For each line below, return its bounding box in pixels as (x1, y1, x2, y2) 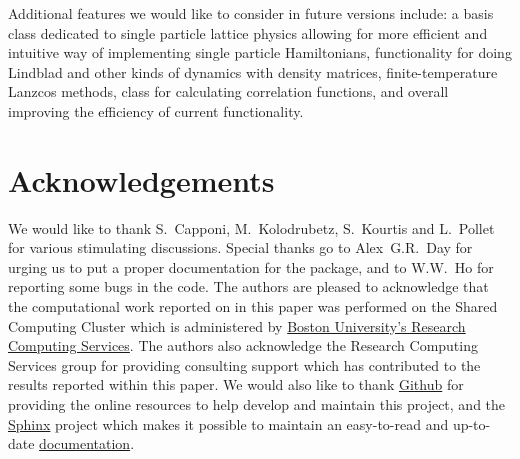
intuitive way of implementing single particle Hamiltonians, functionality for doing (8, 42, 512, 63)
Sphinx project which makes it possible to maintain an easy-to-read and (8, 413, 449, 434)
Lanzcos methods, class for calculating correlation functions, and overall (8, 81, 449, 102)
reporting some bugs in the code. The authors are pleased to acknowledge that (8, 276, 489, 297)
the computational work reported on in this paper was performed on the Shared (8, 296, 498, 317)
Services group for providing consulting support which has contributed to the (8, 354, 481, 375)
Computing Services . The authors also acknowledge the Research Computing (8, 335, 478, 356)
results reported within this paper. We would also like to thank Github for (8, 374, 464, 395)
